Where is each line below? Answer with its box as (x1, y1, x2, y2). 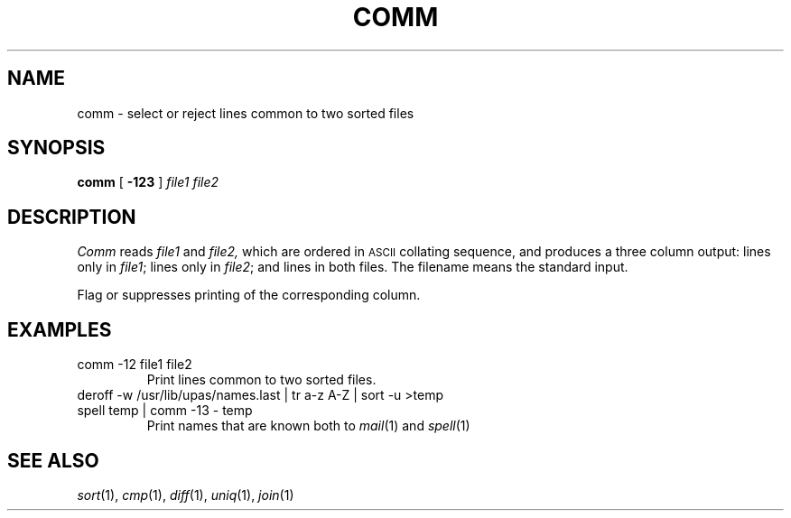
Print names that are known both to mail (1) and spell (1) (146, 418, 470, 434)
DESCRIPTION (7, 205, 136, 228)
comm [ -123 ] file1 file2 (77, 174, 219, 190)
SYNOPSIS (7, 136, 106, 160)
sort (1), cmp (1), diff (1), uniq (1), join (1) (77, 486, 294, 503)
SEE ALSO (7, 449, 99, 472)
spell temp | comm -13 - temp (77, 402, 253, 419)
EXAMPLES (7, 318, 112, 341)
